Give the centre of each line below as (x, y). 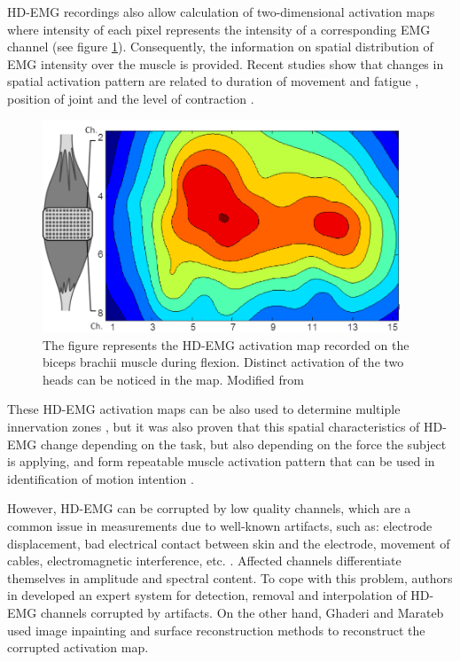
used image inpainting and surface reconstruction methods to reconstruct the (216, 630)
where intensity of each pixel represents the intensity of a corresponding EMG (219, 29)
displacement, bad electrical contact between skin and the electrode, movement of (229, 543)
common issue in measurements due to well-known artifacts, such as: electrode (220, 526)
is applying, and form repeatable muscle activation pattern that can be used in (221, 461)
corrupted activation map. (78, 647)
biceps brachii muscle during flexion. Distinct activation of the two (223, 362)
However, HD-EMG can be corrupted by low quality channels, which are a (209, 508)
